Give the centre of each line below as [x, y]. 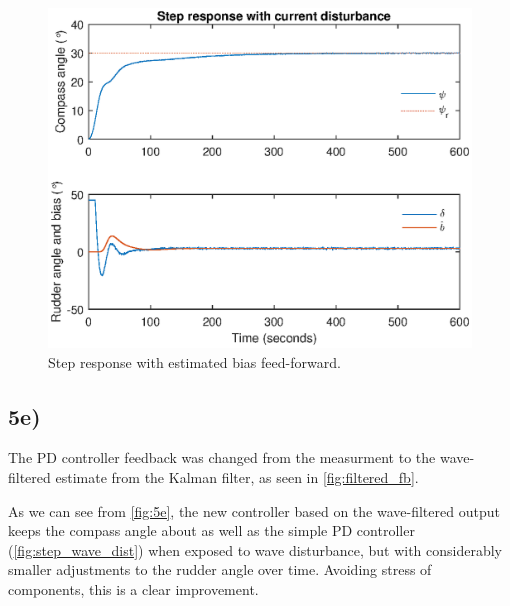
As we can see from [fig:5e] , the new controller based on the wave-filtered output [254, 510]
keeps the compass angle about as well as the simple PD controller [211, 530]
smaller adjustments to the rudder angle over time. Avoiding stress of [220, 569]
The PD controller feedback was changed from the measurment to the [222, 457]
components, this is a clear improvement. [133, 588]
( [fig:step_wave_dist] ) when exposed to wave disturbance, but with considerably [255, 549]
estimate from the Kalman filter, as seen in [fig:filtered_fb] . [237, 476]
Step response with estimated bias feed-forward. [194, 361]
